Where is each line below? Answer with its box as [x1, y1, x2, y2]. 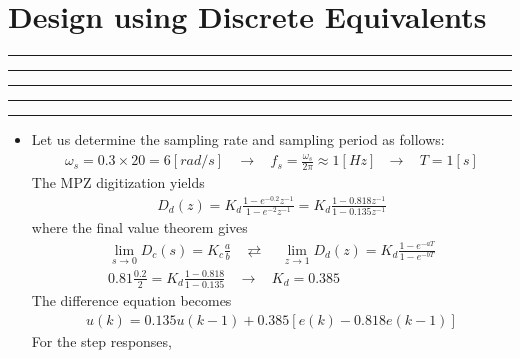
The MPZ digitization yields [31, 172, 205, 193]
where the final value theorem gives [31, 217, 248, 238]
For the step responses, [31, 330, 172, 351]
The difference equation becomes [31, 290, 232, 311]
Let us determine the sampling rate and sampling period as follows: [31, 129, 445, 150]
